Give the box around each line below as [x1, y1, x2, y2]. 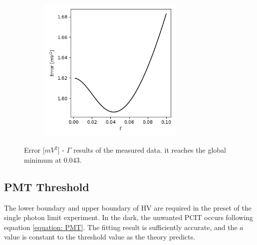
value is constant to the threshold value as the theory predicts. [4, 232, 196, 242]
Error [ [24, 145, 45, 155]
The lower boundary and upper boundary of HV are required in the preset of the [4, 202, 252, 213]
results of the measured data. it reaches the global [73, 145, 226, 155]
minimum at [24, 154, 62, 165]
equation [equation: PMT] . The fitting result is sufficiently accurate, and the [4, 222, 238, 232]
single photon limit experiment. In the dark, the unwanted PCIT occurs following [4, 212, 254, 223]
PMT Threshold [4, 179, 89, 194]
